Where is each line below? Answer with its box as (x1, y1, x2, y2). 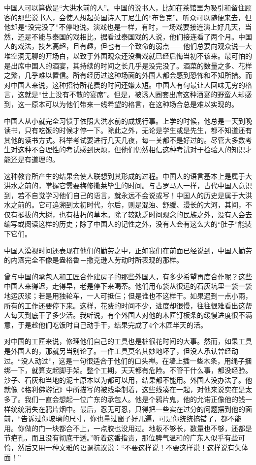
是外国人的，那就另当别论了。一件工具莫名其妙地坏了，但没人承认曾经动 (4, 346, 238, 356)
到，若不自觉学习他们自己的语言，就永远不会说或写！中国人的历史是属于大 (4, 190, 245, 200)
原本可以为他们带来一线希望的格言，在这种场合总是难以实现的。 (31, 99, 238, 109)
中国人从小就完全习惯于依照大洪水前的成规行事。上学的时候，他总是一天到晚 (4, 115, 252, 126)
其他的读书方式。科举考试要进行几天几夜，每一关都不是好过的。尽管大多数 (4, 134, 245, 145)
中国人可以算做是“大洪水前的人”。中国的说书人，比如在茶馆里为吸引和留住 (4, 2, 245, 12)
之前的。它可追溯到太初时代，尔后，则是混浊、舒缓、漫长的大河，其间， (10, 199, 245, 210)
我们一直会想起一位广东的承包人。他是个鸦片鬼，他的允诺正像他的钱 (24, 394, 245, 404)
